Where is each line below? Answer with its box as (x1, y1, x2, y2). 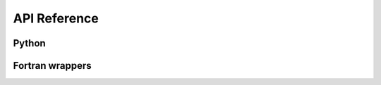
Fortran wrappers (13, 60, 92, 72)
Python (13, 37, 46, 49)
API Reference (13, 11, 99, 26)
